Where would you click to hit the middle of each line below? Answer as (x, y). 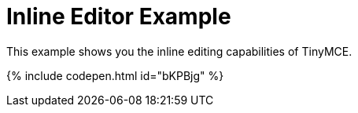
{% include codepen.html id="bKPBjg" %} (115, 75)
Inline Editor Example (119, 16)
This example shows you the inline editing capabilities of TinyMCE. (179, 51)
